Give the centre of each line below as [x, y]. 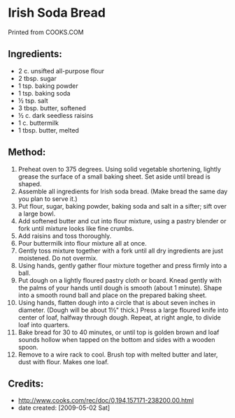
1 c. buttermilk [38, 123]
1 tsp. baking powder [48, 86]
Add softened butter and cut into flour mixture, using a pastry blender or [122, 221]
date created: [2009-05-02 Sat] [64, 408]
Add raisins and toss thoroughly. [65, 236]
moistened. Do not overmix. [58, 258]
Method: [27, 152]
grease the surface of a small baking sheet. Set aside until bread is [114, 177]
